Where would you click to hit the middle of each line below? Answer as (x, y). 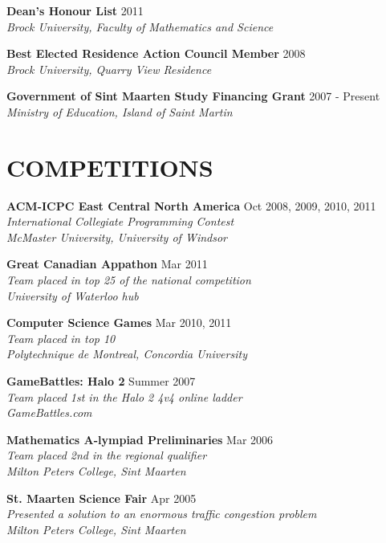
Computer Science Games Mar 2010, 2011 (119, 323)
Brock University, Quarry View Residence (109, 69)
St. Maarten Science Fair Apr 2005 (102, 498)
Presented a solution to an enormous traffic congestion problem (162, 514)
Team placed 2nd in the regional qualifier (107, 455)
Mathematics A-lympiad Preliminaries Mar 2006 (140, 439)
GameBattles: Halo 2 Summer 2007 (101, 381)
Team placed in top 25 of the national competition (129, 280)
